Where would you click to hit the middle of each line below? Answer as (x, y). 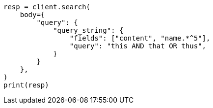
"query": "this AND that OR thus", (138, 46)
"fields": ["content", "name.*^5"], (140, 38)
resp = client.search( (47, 7)
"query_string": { (88, 30)
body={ (32, 15)
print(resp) (26, 85)
